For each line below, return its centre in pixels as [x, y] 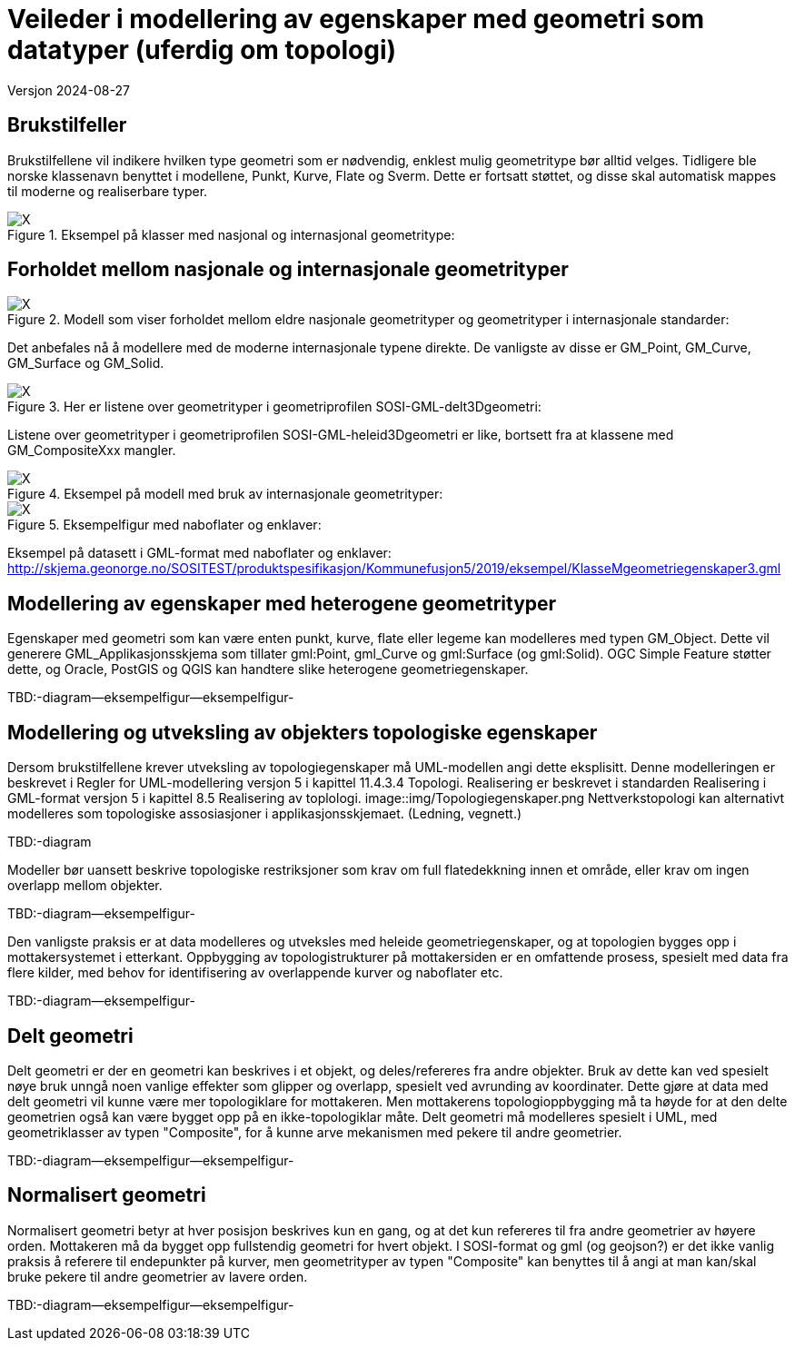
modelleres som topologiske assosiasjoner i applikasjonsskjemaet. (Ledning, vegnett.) [265, 814]
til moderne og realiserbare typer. [108, 191]
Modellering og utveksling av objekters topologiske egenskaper [303, 732]
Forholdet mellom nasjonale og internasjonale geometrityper [288, 270]
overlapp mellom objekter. [85, 886]
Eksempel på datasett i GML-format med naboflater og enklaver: [199, 553]
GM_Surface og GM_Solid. [86, 363]
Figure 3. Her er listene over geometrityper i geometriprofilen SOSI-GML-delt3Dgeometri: [274, 407]
